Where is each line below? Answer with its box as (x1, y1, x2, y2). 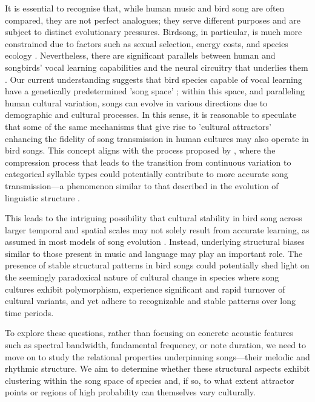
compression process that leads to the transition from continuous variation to (5, 155, 291, 168)
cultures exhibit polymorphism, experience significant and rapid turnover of (5, 282, 285, 295)
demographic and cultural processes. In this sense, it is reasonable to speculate (5, 108, 297, 121)
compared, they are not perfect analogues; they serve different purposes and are (5, 13, 300, 26)
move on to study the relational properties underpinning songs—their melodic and (5, 350, 310, 363)
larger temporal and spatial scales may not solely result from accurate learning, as (5, 223, 310, 236)
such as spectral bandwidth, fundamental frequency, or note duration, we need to (5, 339, 307, 351)
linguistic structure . (5, 191, 80, 204)
